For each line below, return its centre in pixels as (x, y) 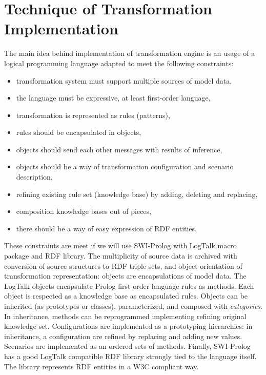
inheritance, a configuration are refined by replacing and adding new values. (123, 336)
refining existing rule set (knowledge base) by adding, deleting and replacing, (137, 194)
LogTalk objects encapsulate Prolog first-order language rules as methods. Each (129, 285)
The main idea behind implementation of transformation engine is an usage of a (130, 53)
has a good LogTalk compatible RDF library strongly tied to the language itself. (130, 356)
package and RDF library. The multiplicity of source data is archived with (121, 256)
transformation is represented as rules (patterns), (93, 115)
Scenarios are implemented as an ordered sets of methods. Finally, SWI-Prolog (127, 346)
